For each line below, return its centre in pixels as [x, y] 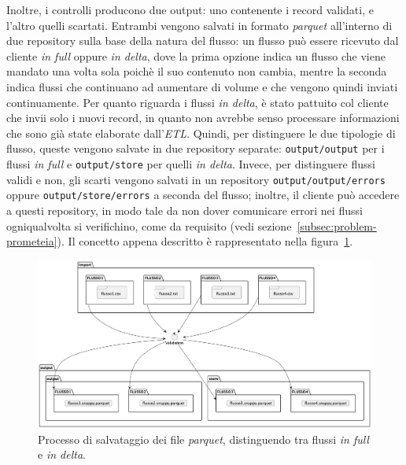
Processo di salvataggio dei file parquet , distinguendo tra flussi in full [203, 439]
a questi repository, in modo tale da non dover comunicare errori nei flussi [185, 210]
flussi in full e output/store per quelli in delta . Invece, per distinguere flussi [191, 164]
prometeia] [32, 241]
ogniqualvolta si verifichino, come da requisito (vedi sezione [149, 225]
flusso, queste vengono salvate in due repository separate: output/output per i [196, 148]
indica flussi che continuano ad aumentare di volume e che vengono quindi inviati [202, 86]
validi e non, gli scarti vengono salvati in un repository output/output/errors [196, 179]
